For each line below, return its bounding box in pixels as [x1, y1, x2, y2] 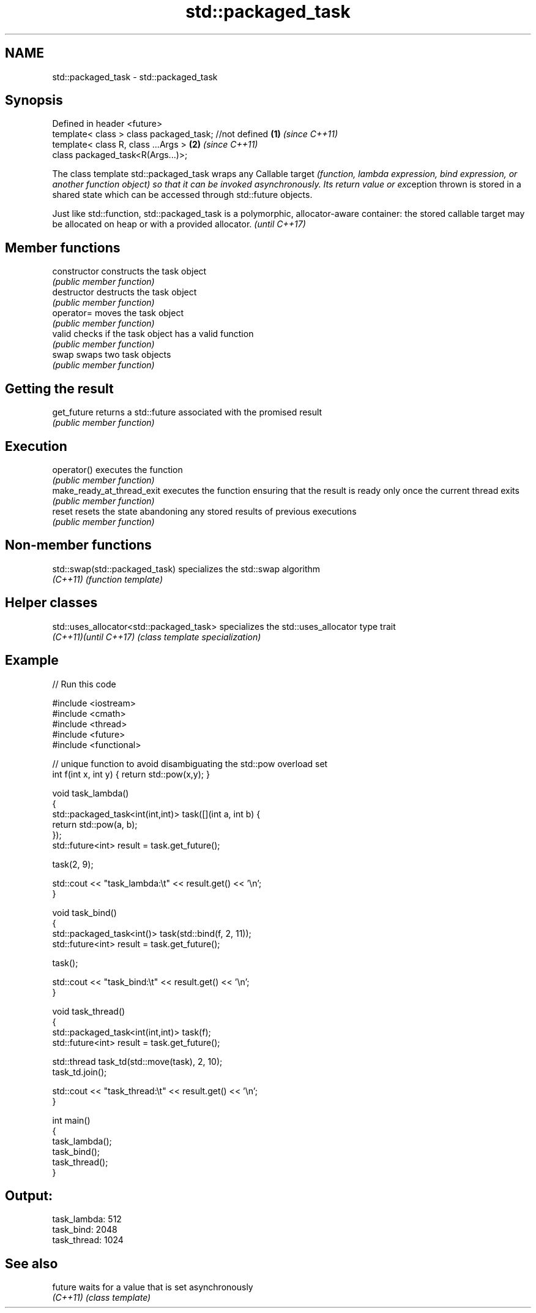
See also [5, 1255, 58, 1271]
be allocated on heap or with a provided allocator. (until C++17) [52, 219, 306, 230]
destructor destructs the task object [52, 287, 197, 298]
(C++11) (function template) [52, 573, 163, 585]
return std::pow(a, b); [52, 819, 138, 830]
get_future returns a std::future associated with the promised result [52, 407, 322, 418]
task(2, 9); [52, 858, 94, 869]
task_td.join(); [52, 1066, 107, 1077]
